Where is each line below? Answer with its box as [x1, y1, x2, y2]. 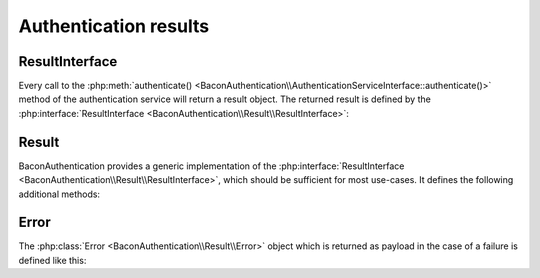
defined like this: [18, 254, 87, 266]
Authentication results [18, 15, 210, 37]
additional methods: [18, 188, 100, 200]
